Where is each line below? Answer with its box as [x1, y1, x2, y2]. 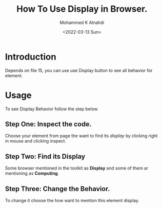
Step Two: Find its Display [5, 152, 85, 161]
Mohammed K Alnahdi [60, 20, 104, 25]
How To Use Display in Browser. [16, 3, 148, 15]
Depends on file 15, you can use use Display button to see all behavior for [5, 67, 153, 73]
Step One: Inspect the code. [5, 120, 92, 128]
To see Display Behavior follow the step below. [5, 106, 99, 112]
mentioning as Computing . [5, 170, 60, 176]
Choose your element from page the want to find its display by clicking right [5, 133, 158, 139]
